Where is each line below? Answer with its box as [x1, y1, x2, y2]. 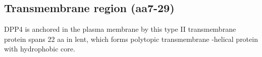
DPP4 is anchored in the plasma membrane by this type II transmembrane [4, 24, 236, 34]
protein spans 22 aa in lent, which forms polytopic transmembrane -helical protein [4, 33, 258, 44]
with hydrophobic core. [4, 43, 75, 54]
